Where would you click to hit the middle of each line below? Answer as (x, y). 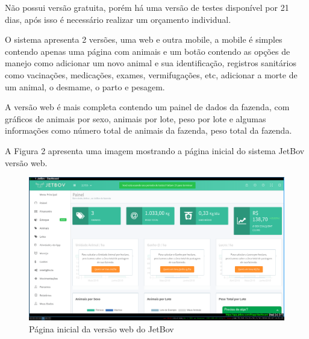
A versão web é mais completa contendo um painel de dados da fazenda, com (147, 107)
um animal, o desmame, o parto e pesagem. (85, 86)
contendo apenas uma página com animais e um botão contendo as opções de (148, 51)
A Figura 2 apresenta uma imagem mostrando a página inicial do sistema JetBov (155, 150)
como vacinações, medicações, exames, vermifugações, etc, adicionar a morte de (151, 74)
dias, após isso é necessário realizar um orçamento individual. (118, 19)
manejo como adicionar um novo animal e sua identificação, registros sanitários (151, 63)
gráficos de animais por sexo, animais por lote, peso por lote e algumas (136, 118)
